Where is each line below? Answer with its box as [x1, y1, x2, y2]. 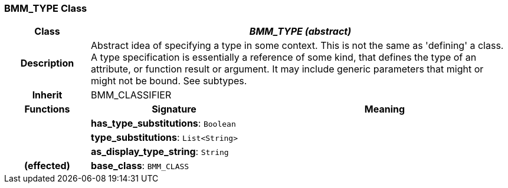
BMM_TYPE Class [4, 2, 87, 14]
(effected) [24, 160, 70, 172]
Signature [152, 103, 196, 116]
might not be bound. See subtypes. [90, 75, 247, 87]
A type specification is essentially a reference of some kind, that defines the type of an [90, 51, 477, 64]
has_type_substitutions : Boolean [90, 117, 236, 130]
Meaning [364, 103, 405, 116]
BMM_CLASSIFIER [90, 89, 172, 101]
